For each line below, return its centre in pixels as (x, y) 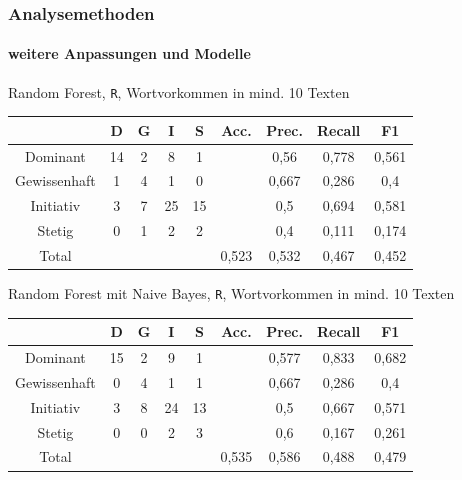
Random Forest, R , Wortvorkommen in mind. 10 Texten (179, 91)
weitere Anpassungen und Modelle (129, 53)
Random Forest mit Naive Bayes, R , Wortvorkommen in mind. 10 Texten (231, 293)
